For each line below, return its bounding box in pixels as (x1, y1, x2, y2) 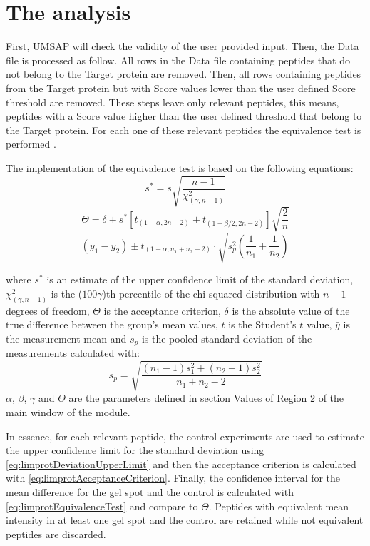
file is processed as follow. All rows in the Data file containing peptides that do (6, 52, 350, 67)
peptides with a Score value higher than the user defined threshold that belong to (6, 108, 362, 123)
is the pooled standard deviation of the (141, 330, 312, 345)
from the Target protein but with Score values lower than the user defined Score (6, 80, 356, 95)
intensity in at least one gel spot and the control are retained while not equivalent (6, 512, 364, 527)
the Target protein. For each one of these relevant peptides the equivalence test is (6, 122, 361, 137)
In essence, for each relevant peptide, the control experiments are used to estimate (6, 428, 364, 443)
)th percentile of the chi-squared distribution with (102, 285, 320, 300)
